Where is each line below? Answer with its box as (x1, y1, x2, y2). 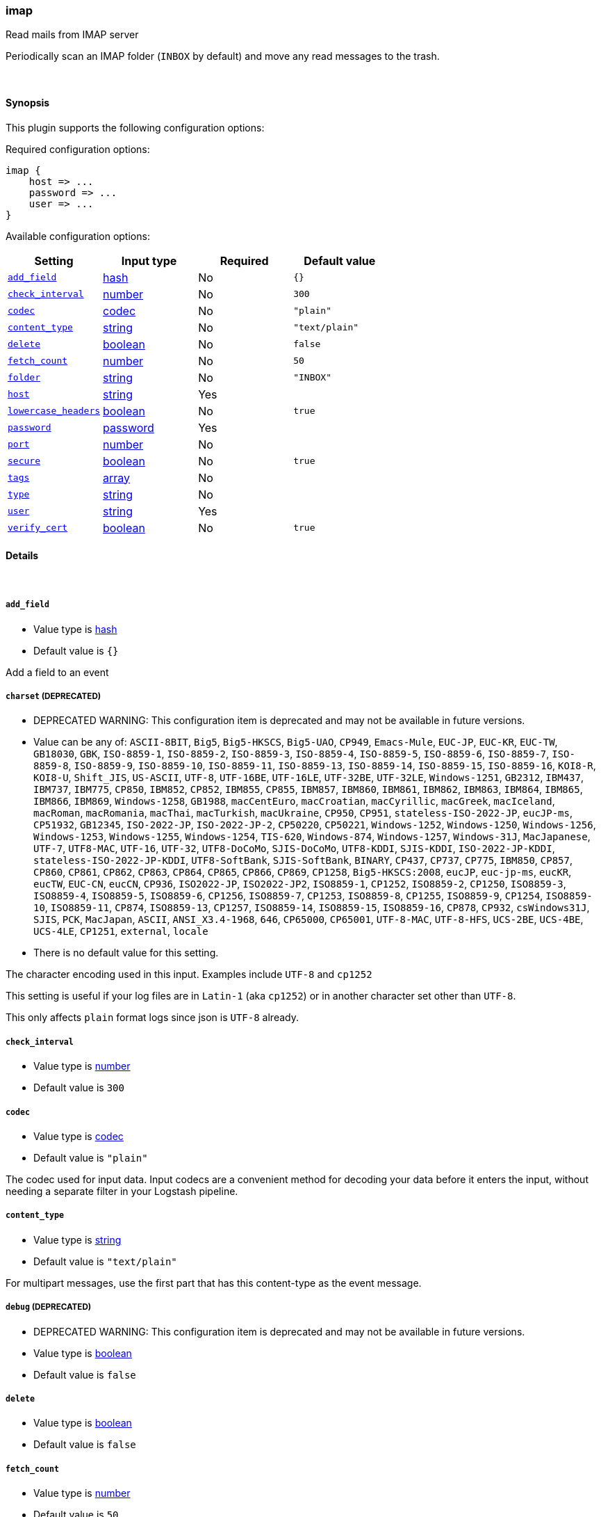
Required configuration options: (6, 143, 150, 155)
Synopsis (6, 96, 50, 109)
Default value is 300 (33, 1082, 124, 1094)
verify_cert (8, 522, 68, 533)
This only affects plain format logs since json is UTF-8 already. (6, 1011, 299, 1024)
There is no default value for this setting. (33, 947, 219, 959)
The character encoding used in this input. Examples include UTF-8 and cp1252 (6, 968, 372, 981)
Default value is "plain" (33, 1151, 148, 1164)
